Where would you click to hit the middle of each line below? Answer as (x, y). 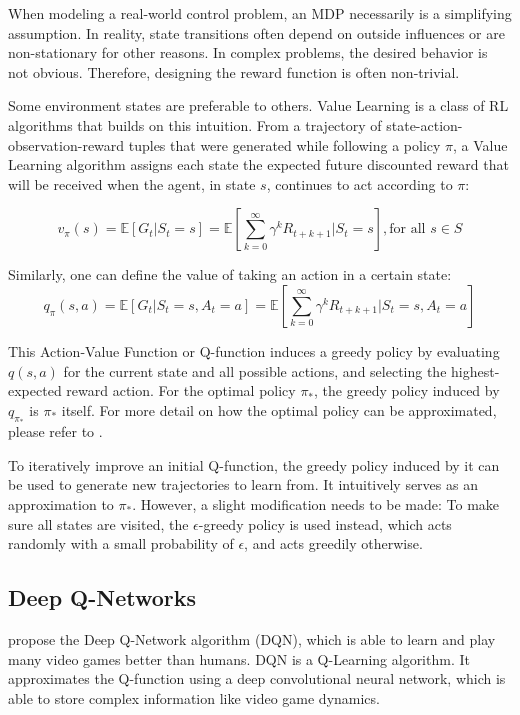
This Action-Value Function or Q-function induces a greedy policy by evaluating (254, 350)
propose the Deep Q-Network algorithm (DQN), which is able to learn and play (252, 638)
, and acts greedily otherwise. (333, 543)
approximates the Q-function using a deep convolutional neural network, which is (257, 678)
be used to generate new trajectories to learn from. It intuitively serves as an (243, 484)
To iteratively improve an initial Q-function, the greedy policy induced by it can (254, 464)
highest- (475, 370)
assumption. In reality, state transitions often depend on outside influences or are (256, 32)
